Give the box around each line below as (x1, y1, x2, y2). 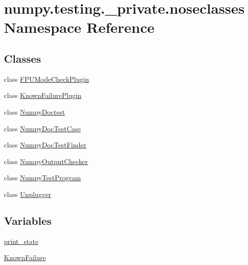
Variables (4, 213, 52, 228)
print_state (4, 236, 39, 246)
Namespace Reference (4, 17, 154, 37)
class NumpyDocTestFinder (4, 140, 87, 150)
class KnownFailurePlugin (4, 90, 82, 100)
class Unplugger (4, 189, 51, 199)
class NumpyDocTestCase (4, 123, 81, 133)
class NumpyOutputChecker (4, 156, 88, 166)
